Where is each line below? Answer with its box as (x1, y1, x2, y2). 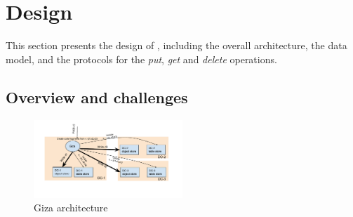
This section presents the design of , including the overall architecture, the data (6, 38, 347, 53)
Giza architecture (34, 200, 108, 215)
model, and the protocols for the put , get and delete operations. (6, 51, 277, 66)
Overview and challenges (6, 86, 188, 107)
